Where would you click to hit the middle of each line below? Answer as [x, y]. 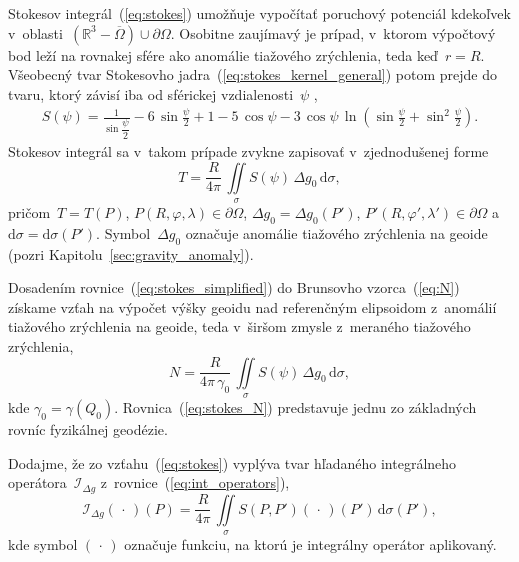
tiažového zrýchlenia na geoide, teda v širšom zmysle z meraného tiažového [239, 326]
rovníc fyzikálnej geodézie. [88, 429]
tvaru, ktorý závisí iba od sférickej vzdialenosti [151, 93]
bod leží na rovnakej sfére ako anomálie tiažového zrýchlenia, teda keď [223, 54]
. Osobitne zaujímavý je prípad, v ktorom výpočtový [333, 32]
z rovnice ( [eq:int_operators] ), [195, 482]
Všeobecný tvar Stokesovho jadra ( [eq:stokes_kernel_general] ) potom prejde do [252, 74]
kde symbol [43, 544]
